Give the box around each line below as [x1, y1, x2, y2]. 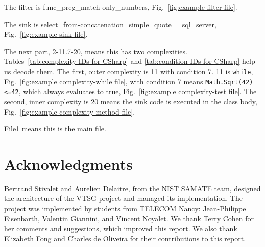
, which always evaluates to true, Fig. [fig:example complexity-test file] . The [18, 86, 257, 97]
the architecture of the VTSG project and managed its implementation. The [4, 193, 243, 204]
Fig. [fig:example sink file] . [4, 29, 88, 39]
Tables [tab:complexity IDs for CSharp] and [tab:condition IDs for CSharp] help [4, 56, 255, 66]
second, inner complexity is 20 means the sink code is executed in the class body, [4, 96, 257, 106]
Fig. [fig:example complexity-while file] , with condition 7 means [4, 76, 203, 86]
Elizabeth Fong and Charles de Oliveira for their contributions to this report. [4, 233, 246, 243]
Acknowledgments [4, 153, 133, 174]
